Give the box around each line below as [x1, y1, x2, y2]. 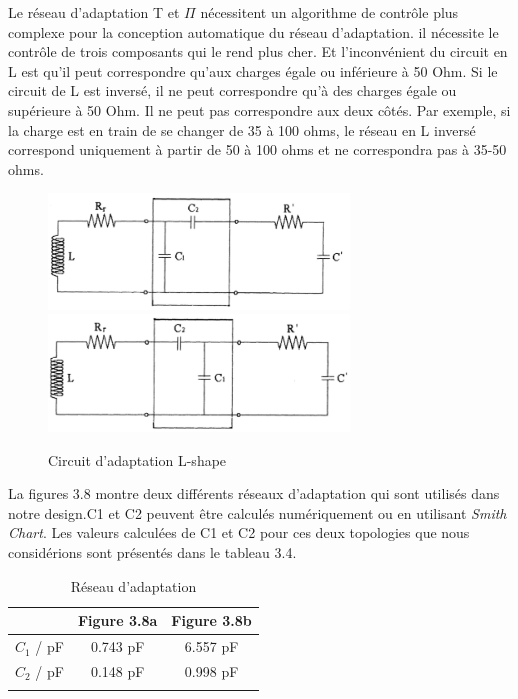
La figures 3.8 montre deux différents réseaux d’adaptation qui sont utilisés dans [8, 483, 500, 504]
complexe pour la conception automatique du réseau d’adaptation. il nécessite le [8, 21, 499, 42]
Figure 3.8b [171, 610, 252, 631]
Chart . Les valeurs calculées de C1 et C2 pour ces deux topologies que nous [8, 522, 470, 543]
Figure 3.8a [77, 610, 158, 631]
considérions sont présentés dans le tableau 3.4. [8, 542, 297, 563]
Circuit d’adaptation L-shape [48, 449, 227, 470]
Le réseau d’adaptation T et [8, 2, 180, 22]
